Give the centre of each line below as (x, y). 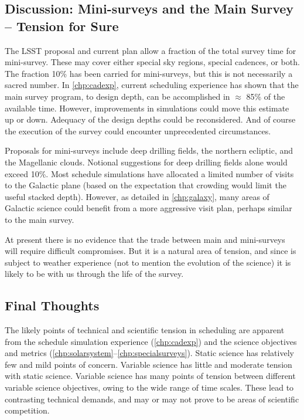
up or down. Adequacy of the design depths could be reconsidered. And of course (150, 119)
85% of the (266, 96)
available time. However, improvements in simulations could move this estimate (147, 108)
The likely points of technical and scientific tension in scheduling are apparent (145, 330)
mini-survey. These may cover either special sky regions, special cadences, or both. (152, 62)
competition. (27, 410)
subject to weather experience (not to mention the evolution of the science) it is (148, 262)
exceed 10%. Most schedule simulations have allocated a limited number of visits (149, 173)
